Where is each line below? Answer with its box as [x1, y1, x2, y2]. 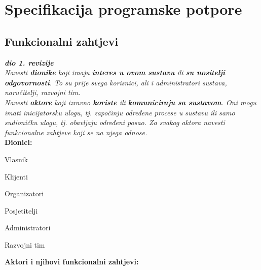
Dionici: [5, 137, 32, 147]
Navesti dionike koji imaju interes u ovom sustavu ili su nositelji [5, 67, 226, 78]
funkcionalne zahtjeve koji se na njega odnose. [5, 127, 147, 137]
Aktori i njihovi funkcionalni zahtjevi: [5, 256, 139, 267]
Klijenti [5, 171, 28, 182]
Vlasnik [5, 154, 28, 164]
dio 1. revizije [5, 57, 54, 68]
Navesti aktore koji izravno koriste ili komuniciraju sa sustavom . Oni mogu [5, 97, 256, 107]
